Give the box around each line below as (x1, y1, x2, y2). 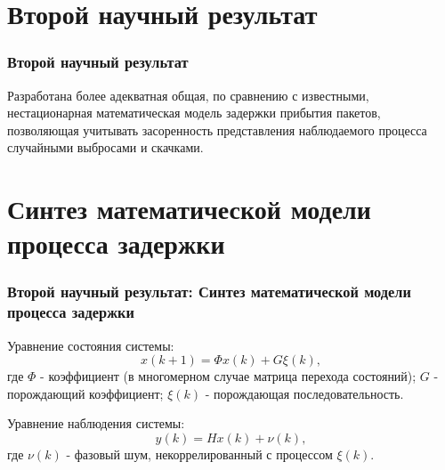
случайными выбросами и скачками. (7, 138, 204, 157)
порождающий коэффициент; (7, 384, 164, 402)
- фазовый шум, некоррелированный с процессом (66, 445, 333, 464)
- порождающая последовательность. (205, 384, 404, 402)
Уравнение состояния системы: (7, 336, 174, 354)
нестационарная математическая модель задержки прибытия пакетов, (7, 103, 381, 122)
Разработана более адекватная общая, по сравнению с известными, (7, 85, 369, 104)
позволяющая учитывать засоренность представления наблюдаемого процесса (7, 120, 427, 139)
